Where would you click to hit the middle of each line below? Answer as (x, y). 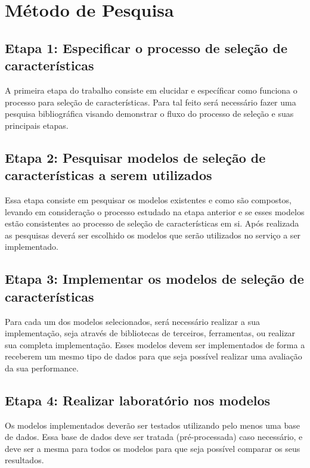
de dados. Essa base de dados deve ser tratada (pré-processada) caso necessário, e (154, 437)
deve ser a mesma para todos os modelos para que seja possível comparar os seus (153, 448)
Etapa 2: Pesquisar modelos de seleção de (135, 157)
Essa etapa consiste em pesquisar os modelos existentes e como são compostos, (148, 199)
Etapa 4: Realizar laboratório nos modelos (138, 400)
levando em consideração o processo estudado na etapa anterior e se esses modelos (155, 211)
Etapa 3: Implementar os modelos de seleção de (154, 279)
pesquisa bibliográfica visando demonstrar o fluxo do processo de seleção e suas (149, 114)
